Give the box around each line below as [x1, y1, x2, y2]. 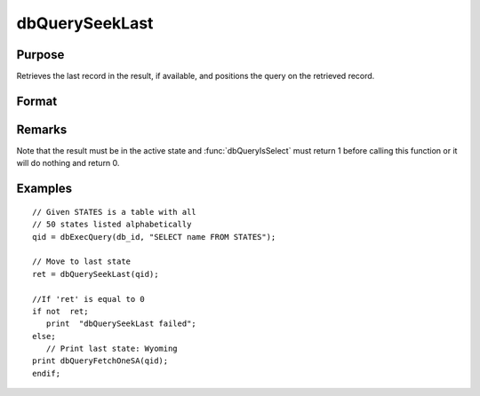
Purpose [16, 47, 65, 62]
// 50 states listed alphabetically [32, 219, 192, 230]
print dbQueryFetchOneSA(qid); [32, 356, 169, 366]
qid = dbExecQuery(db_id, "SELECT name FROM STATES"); [32, 232, 276, 242]
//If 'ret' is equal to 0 [32, 294, 146, 304]
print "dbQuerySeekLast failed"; [45, 319, 197, 329]
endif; [32, 368, 61, 378]
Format [16, 93, 58, 108]
